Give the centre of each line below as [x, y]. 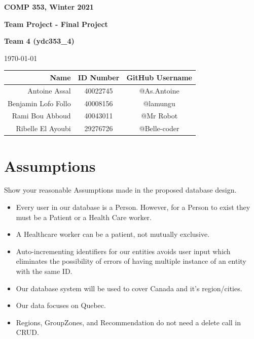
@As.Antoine [159, 90]
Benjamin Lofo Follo [39, 103]
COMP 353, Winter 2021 [49, 7]
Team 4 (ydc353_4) [39, 41]
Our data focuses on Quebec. [61, 305]
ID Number [99, 77]
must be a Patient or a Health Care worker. [84, 217]
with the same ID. [44, 271]
